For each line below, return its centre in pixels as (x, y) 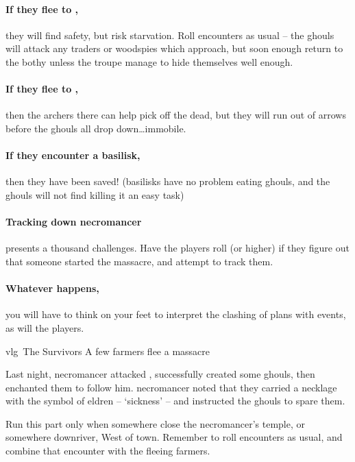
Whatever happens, (52, 288)
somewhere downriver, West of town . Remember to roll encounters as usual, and (174, 437)
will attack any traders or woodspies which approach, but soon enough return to (174, 48)
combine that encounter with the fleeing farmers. (108, 451)
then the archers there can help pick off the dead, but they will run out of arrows (176, 115)
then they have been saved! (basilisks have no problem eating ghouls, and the (168, 181)
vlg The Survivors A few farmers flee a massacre (108, 351)
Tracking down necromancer (74, 222)
